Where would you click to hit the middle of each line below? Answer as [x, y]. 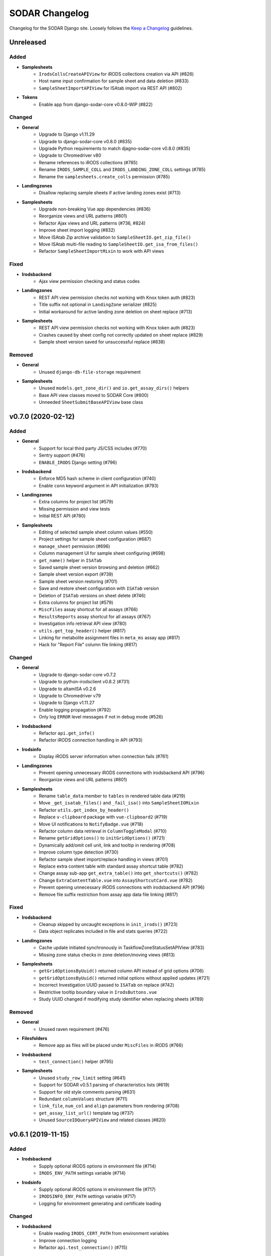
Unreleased [28, 42]
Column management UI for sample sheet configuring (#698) [102, 553]
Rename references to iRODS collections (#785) [88, 162]
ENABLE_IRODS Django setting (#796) [78, 462]
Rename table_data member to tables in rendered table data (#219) [112, 796]
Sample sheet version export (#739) [76, 574]
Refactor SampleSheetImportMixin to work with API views [101, 251]
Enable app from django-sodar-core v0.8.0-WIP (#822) [96, 104]
